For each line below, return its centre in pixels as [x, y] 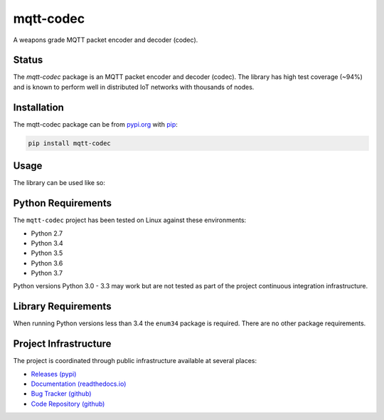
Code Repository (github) [68, 404]
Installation [38, 107]
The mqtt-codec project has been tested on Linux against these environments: [130, 220]
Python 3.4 [47, 243]
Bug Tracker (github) [61, 394]
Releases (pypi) [54, 374]
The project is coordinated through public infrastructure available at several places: [135, 361]
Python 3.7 [47, 273]
